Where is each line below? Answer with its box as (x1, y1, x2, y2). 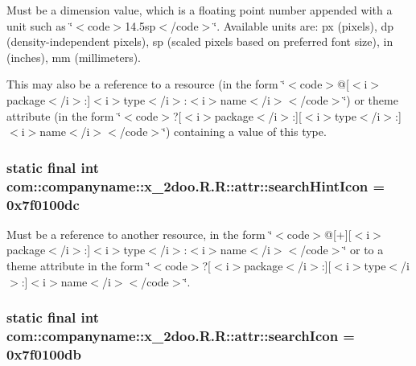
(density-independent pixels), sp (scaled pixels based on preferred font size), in (6, 33, 393, 50)
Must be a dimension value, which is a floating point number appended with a (6, 2, 393, 18)
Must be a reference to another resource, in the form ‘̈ (6, 225, 273, 242)
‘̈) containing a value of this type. (163, 123, 327, 140)
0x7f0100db (6, 343, 82, 364)
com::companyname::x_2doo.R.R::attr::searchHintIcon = (6, 175, 385, 195)
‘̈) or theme (343, 91, 398, 108)
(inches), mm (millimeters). (6, 48, 142, 65)
